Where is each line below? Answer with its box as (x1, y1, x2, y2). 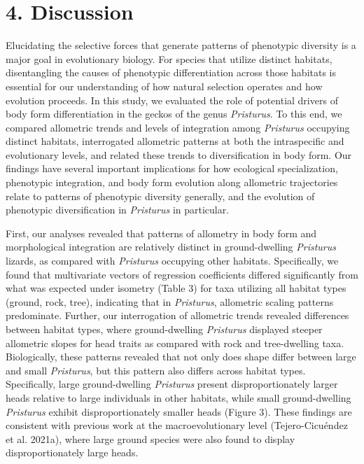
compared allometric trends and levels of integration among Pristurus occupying (6, 120, 350, 134)
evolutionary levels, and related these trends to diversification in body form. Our (6, 147, 352, 162)
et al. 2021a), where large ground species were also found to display (6, 431, 295, 446)
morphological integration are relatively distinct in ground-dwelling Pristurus (6, 239, 337, 254)
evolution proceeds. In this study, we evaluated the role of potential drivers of (6, 92, 338, 107)
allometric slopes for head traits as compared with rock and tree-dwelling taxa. (6, 335, 344, 350)
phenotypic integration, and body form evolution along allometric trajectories (6, 175, 338, 190)
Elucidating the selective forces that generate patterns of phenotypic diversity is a (6, 38, 356, 52)
